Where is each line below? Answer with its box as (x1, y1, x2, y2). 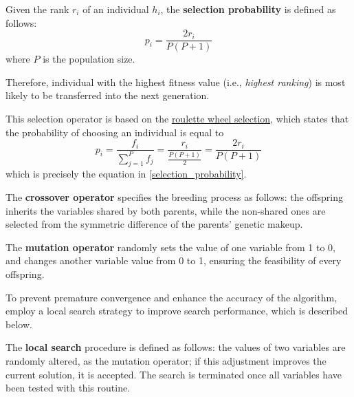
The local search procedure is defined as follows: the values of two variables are (5, 340, 346, 354)
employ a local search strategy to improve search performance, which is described (5, 303, 348, 318)
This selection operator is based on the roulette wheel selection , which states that (5, 111, 349, 126)
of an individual (82, 2, 149, 16)
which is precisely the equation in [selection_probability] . (5, 167, 247, 181)
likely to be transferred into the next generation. (5, 88, 210, 103)
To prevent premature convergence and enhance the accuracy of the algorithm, (5, 290, 338, 304)
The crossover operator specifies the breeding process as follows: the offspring (5, 190, 343, 204)
